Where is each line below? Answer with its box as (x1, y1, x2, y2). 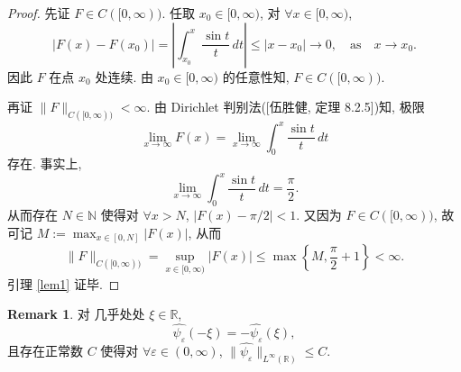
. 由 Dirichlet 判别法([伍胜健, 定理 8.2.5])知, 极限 (146, 97, 425, 116)
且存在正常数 (7, 340, 83, 359)
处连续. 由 (95, 67, 153, 86)
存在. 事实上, (7, 154, 82, 173)
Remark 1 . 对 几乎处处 (7, 304, 145, 323)
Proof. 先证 (7, 4, 70, 22)
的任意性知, (222, 67, 290, 86)
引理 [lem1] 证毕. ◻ (7, 274, 120, 293)
